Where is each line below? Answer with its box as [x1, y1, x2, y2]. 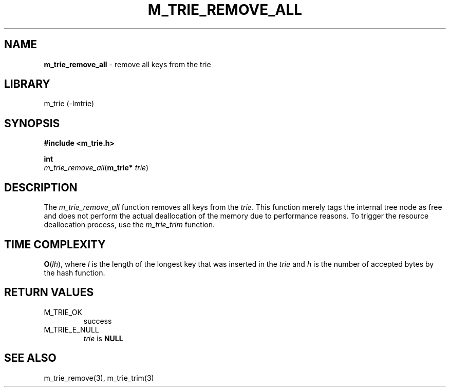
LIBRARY [4, 77, 50, 91]
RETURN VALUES [4, 286, 94, 299]
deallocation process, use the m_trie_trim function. [44, 220, 215, 229]
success [83, 316, 112, 325]
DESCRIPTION [4, 181, 78, 194]
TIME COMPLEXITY [4, 238, 106, 251]
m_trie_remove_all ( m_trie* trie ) [44, 163, 149, 172]
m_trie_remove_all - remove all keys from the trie [44, 60, 211, 69]
